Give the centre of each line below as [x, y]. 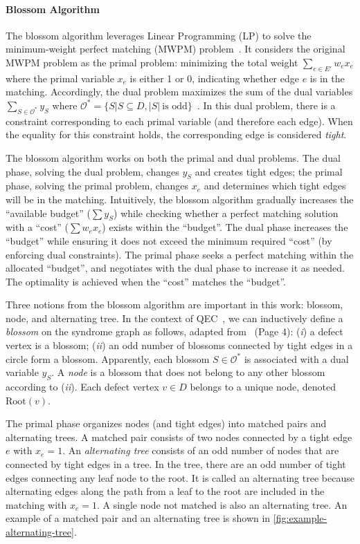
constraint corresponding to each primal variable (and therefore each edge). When [179, 121]
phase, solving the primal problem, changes [97, 186]
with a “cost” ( [37, 227]
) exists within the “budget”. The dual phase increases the [225, 227]
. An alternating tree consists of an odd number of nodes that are [201, 450]
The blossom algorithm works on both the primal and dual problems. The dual [173, 157]
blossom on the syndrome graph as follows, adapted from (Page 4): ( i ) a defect [174, 331]
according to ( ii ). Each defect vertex [82, 387]
